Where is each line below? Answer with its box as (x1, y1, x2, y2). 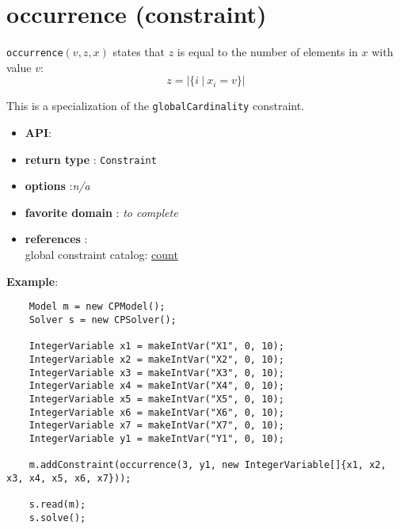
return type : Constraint (25, 150, 157, 167)
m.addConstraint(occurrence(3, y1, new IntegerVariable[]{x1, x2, (29, 459, 387, 471)
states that (112, 44, 165, 60)
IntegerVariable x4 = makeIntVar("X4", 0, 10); (29, 380, 284, 392)
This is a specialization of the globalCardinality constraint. (6, 97, 304, 114)
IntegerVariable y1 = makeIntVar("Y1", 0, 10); (29, 432, 284, 444)
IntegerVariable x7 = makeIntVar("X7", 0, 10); (29, 420, 284, 432)
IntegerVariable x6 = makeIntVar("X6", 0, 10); (29, 406, 284, 418)
